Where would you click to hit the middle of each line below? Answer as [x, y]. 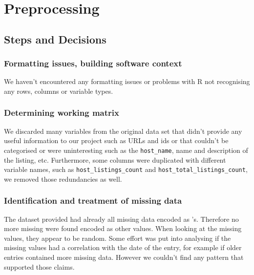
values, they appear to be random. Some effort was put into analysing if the [117, 238]
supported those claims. [39, 266]
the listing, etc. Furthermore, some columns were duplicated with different [115, 159]
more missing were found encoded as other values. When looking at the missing [123, 228]
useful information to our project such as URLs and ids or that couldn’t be [116, 140]
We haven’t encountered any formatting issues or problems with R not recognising [127, 81]
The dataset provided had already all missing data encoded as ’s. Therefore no [121, 219]
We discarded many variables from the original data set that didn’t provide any [123, 131]
